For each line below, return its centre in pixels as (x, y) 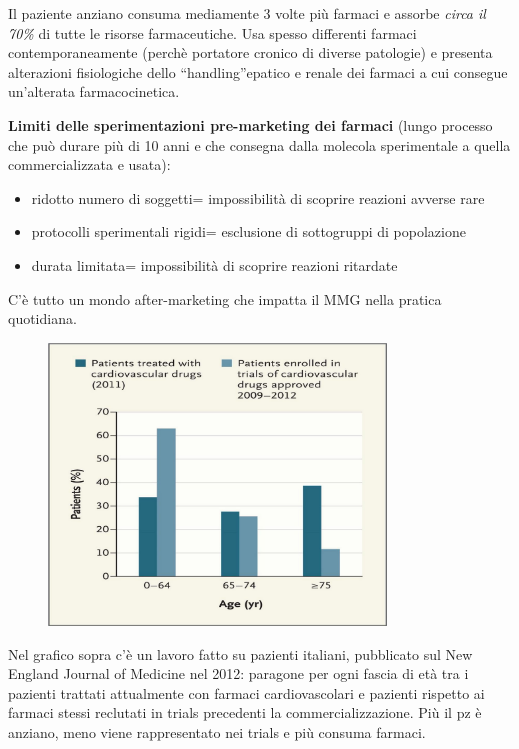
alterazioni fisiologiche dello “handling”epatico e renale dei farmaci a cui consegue (258, 71)
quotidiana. (42, 318)
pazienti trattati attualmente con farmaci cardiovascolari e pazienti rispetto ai (246, 692)
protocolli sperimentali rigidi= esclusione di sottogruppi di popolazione (248, 231)
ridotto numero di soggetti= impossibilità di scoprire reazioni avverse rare (258, 197)
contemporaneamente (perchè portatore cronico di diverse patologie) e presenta (250, 52)
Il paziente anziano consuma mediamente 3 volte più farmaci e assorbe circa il (247, 13)
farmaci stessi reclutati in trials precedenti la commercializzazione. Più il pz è (245, 712)
